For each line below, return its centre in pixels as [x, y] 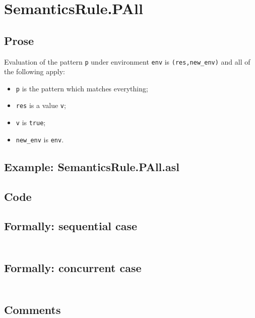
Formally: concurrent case [73, 268]
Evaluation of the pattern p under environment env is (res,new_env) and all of [127, 61]
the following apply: [35, 71]
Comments [33, 309]
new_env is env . [40, 139]
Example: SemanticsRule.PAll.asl [92, 166]
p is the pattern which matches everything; [82, 88]
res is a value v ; [41, 105]
